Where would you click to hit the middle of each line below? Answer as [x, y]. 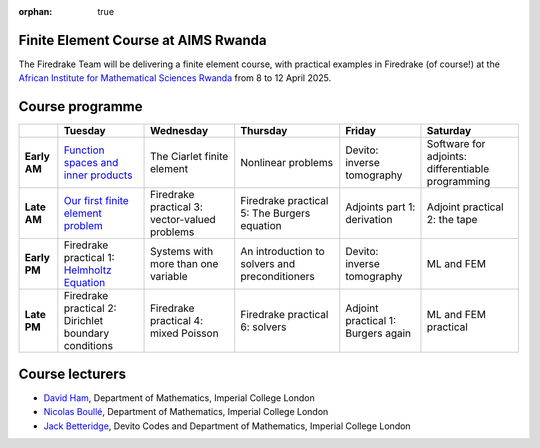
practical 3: [177, 207]
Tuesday [84, 131]
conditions [88, 346]
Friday [361, 131]
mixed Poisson [184, 333]
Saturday [449, 131]
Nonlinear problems [287, 163]
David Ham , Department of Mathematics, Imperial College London [179, 397]
